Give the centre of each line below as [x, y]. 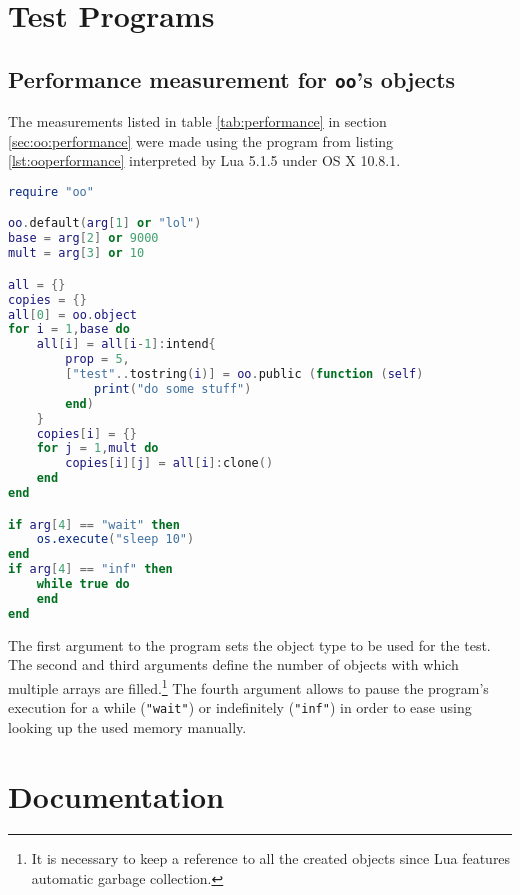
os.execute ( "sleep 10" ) [115, 539]
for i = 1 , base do [69, 329]
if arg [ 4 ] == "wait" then [94, 524]
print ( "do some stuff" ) [172, 388]
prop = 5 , [97, 359]
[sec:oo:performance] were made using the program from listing [201, 140]
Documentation [116, 795]
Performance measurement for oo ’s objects [232, 78]
